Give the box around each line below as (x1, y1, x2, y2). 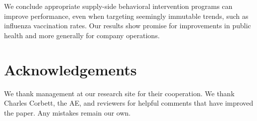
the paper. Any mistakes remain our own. (4, 107, 131, 118)
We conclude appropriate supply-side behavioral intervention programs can (4, 1, 233, 11)
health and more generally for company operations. (4, 30, 160, 40)
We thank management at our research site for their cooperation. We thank (4, 88, 235, 98)
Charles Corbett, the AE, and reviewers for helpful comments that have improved (4, 98, 254, 108)
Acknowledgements (4, 59, 137, 79)
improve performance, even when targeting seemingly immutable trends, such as (4, 10, 249, 21)
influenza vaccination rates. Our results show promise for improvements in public (4, 20, 251, 31)
